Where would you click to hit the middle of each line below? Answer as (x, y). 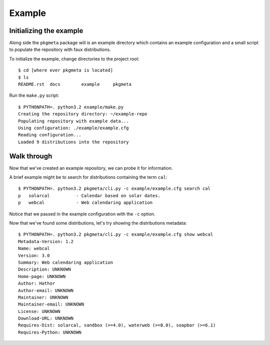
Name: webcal (34, 249)
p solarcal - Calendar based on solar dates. (89, 195)
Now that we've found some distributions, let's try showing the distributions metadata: (98, 223)
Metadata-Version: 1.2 (46, 241)
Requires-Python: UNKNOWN (50, 332)
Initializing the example (46, 31)
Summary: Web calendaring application (66, 262)
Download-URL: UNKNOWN (46, 319)
